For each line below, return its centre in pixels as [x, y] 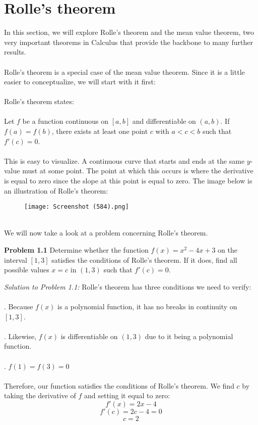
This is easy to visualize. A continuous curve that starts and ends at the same [124, 160]
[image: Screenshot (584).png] [77, 207]
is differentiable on [89, 336]
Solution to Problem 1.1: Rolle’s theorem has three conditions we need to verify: [128, 286]
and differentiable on [164, 121]
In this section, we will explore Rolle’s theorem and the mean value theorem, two [129, 32]
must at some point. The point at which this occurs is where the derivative [138, 171]
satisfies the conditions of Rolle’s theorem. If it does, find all [144, 259]
